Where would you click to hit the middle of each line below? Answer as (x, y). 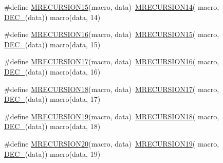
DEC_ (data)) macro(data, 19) (52, 153)
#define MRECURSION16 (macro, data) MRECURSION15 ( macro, (112, 34)
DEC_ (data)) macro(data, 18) (52, 126)
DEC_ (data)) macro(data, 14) (52, 17)
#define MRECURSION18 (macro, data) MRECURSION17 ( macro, (112, 89)
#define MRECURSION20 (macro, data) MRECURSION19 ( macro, (112, 143)
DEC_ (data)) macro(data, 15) (52, 44)
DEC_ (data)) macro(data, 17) (52, 99)
